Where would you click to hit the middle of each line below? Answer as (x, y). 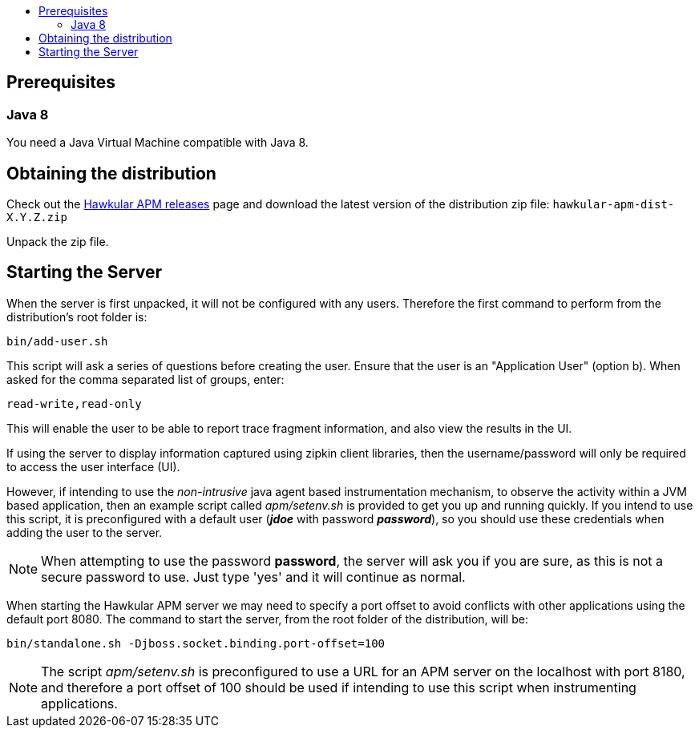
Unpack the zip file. (58, 242)
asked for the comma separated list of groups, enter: (145, 379)
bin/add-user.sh (57, 341)
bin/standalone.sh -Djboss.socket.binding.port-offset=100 (196, 643)
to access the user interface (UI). (93, 466)
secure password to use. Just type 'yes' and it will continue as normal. (253, 577)
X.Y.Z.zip (37, 218)
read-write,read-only (74, 403)
